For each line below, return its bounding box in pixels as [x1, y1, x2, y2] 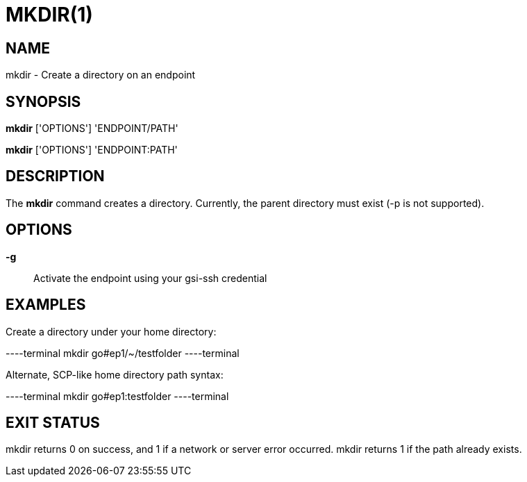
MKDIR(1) [6, 3, 93, 26]
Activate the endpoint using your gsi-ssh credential [33, 272, 267, 284]
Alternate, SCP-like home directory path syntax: [6, 368, 224, 381]
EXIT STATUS [6, 413, 100, 431]
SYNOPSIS [6, 92, 81, 110]
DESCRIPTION [6, 167, 105, 185]
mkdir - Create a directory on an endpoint [6, 69, 196, 81]
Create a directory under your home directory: [6, 325, 217, 338]
